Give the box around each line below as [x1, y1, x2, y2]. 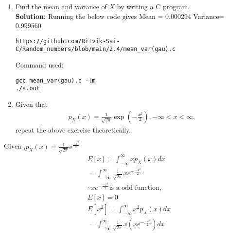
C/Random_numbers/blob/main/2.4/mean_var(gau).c [15, 46, 176, 53]
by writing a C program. [117, 1, 190, 11]
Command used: [15, 60, 64, 70]
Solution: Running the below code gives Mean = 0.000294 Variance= [15, 11, 225, 21]
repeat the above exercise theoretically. [15, 124, 131, 134]
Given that [15, 99, 48, 109]
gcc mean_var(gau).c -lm [15, 77, 96, 84]
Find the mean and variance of [15, 1, 107, 11]
